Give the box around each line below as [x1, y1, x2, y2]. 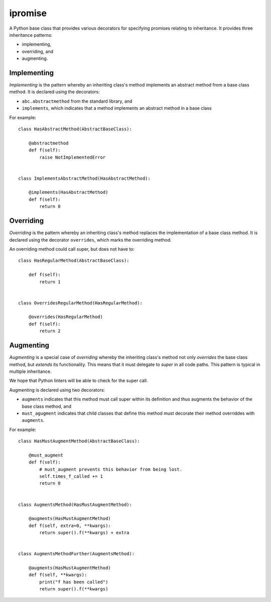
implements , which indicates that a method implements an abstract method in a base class [22, 105, 212, 111]
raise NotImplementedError [39, 154, 106, 160]
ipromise [9, 8, 47, 19]
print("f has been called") [39, 579, 108, 585]
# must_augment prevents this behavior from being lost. [39, 466, 183, 472]
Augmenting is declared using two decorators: [9, 387, 105, 393]
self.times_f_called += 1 [39, 474, 103, 479]
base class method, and [22, 403, 71, 409]
